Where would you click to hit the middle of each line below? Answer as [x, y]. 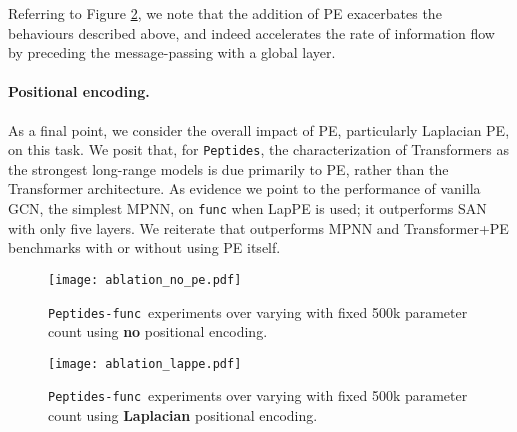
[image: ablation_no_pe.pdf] [145, 279]
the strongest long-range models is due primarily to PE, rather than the [228, 168]
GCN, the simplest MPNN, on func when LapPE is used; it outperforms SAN [247, 208]
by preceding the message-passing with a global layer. [172, 52]
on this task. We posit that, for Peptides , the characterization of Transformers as [258, 149]
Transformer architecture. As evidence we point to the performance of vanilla [244, 188]
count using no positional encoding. [158, 331]
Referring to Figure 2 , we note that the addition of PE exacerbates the [225, 13]
